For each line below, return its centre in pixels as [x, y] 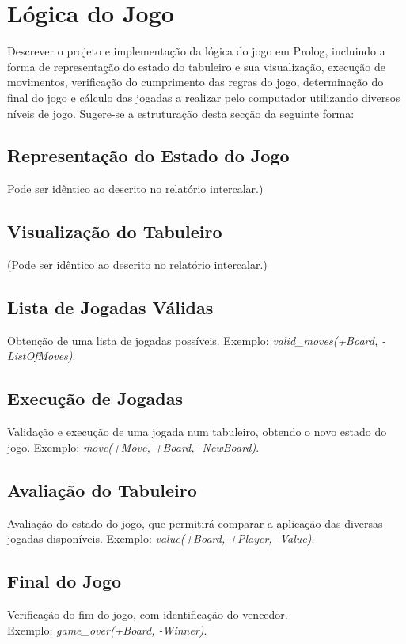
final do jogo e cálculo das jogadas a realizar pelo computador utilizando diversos [204, 97]
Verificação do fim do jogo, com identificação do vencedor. [148, 614]
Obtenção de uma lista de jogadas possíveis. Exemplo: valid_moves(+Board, [193, 340]
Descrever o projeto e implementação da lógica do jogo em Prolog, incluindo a [196, 51]
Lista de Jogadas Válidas [110, 307]
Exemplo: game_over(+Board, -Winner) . [107, 629]
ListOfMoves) [40, 356]
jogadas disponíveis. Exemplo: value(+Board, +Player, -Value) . [161, 538]
